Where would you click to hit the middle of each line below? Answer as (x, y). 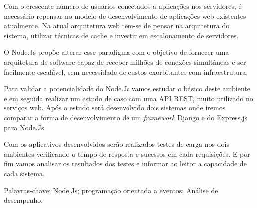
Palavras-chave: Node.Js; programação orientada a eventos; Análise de (111, 190)
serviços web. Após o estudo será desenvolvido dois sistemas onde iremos (115, 108)
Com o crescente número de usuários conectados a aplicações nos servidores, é (123, 6)
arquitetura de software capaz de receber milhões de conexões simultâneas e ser (125, 61)
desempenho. (24, 200)
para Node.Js (24, 127)
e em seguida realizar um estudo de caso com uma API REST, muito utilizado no (128, 98)
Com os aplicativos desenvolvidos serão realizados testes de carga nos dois (117, 144)
